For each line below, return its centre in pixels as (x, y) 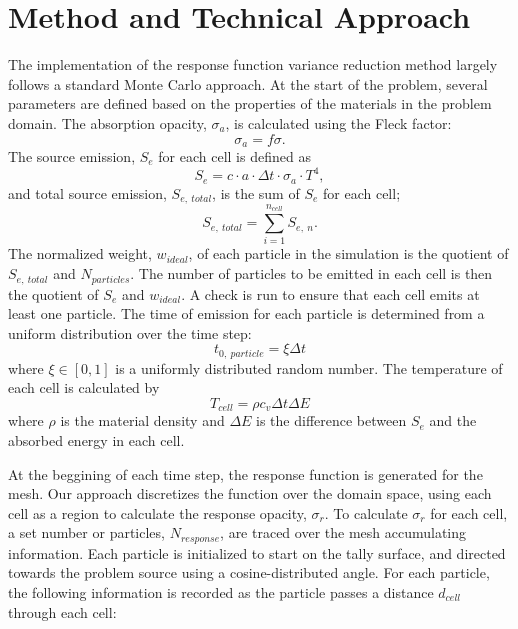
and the (453, 420)
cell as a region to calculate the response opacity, (157, 512)
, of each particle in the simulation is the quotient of (348, 253)
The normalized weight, (80, 253)
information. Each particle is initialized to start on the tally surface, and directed (257, 552)
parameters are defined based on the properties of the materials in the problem (250, 103)
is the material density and (142, 420)
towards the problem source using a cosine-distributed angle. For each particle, (249, 572)
